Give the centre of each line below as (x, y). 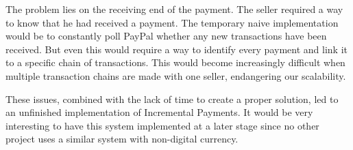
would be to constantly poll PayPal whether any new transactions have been (166, 36)
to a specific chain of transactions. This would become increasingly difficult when (175, 62)
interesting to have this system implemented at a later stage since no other (162, 125)
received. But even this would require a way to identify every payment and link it (176, 49)
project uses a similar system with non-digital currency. (122, 139)
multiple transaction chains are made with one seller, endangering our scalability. (176, 75)
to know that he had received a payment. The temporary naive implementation (172, 22)
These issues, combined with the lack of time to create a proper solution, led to (172, 99)
